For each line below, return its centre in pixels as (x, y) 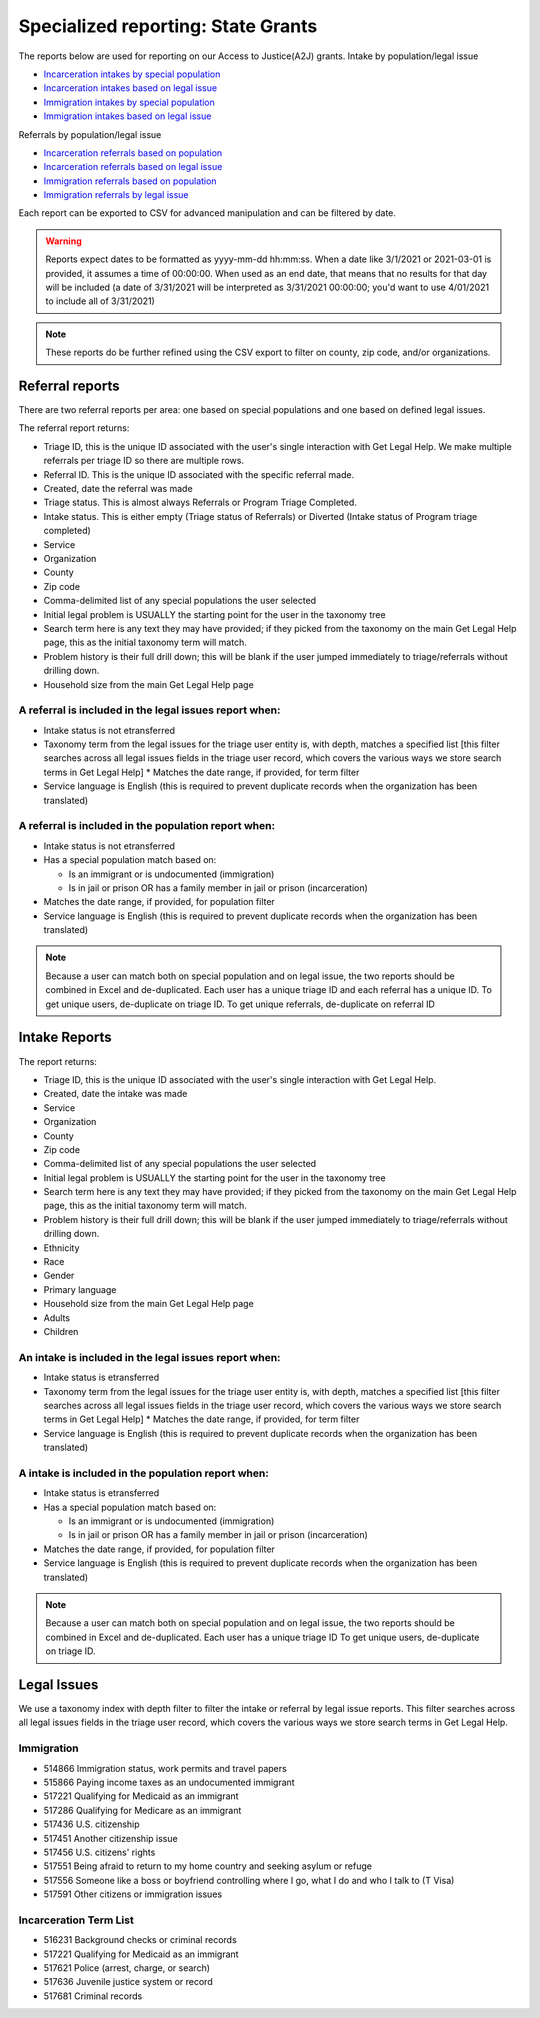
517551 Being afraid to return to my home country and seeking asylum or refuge (207, 1866)
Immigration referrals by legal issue (116, 195)
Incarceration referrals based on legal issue (133, 167)
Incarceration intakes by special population (132, 74)
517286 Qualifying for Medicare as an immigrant (142, 1810)
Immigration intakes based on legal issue (127, 116)
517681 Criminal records (93, 1996)
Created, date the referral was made (118, 489)
